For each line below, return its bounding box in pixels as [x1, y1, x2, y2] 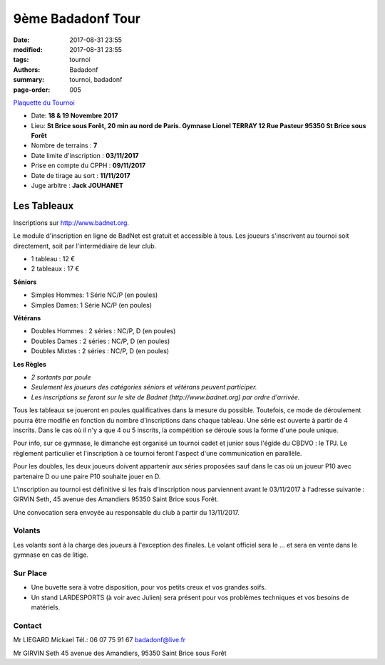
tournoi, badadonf [69, 75, 123, 84]
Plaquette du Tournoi [13, 98, 75, 107]
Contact [13, 620, 42, 630]
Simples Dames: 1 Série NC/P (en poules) [31, 300, 153, 309]
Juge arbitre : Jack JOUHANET [31, 182, 124, 190]
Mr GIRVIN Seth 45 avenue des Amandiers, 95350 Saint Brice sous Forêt [13, 649, 227, 657]
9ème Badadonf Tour [13, 11, 140, 26]
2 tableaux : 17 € [31, 264, 80, 273]
